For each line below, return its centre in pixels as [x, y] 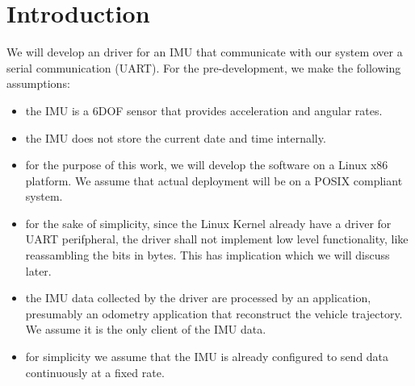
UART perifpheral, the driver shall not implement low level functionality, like [217, 239]
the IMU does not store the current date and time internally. [176, 137]
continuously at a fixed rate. [95, 372]
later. [38, 270]
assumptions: [38, 83]
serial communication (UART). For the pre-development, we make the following [204, 67]
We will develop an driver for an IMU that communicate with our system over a [205, 52]
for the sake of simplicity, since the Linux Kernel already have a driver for [208, 223]
